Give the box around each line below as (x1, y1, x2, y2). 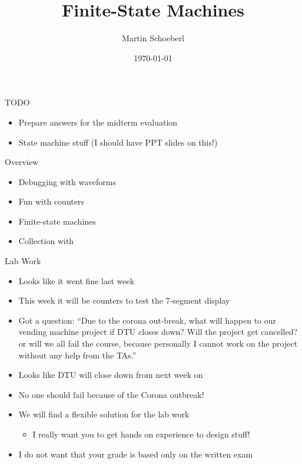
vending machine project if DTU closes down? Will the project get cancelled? (18, 325, 298, 338)
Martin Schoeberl (122, 32, 184, 44)
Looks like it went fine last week (18, 274, 135, 287)
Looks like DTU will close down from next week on (18, 368, 203, 381)
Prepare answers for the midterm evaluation (18, 116, 178, 128)
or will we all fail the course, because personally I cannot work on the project (18, 337, 298, 350)
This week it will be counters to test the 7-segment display (18, 294, 230, 307)
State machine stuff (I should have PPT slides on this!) (18, 136, 218, 148)
